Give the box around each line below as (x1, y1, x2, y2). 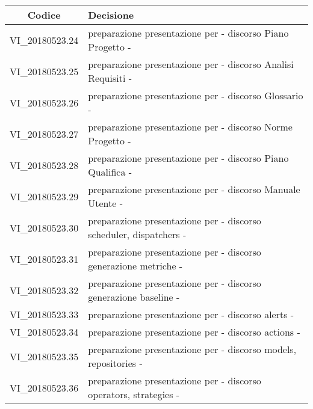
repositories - (88, 356, 143, 370)
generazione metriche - (88, 259, 183, 272)
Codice (27, 8, 61, 22)
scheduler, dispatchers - (88, 227, 187, 241)
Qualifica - (88, 165, 132, 179)
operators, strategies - (88, 387, 180, 401)
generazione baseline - (88, 290, 180, 304)
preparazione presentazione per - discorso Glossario (88, 88, 303, 102)
